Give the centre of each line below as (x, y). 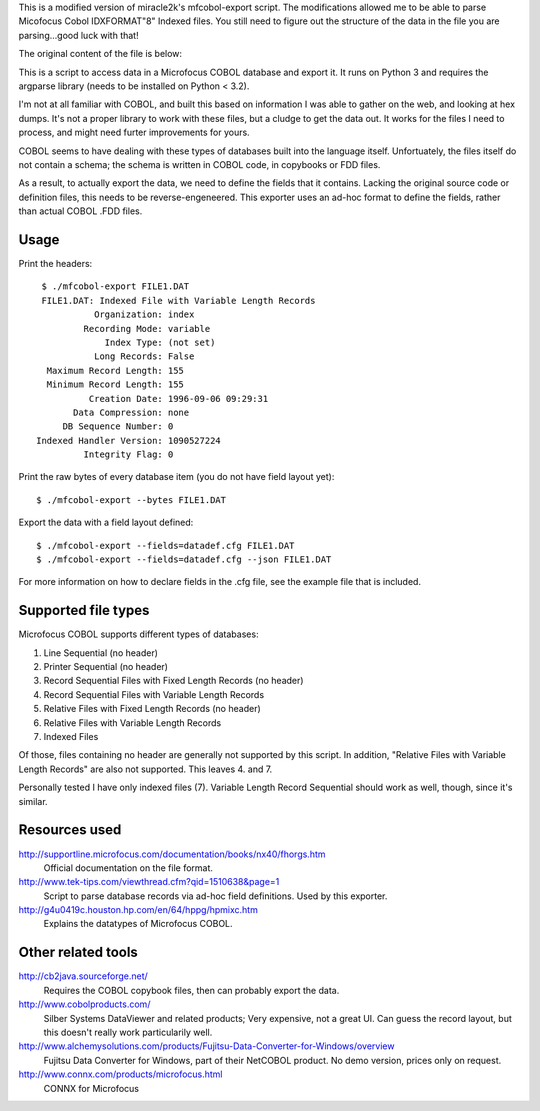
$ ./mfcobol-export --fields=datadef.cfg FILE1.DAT (165, 545)
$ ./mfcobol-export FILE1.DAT (115, 286)
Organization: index (144, 314)
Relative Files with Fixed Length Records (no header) (152, 709)
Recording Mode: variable (147, 328)
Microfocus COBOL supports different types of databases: (138, 634)
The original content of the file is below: (100, 54)
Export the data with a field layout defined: (106, 522)
